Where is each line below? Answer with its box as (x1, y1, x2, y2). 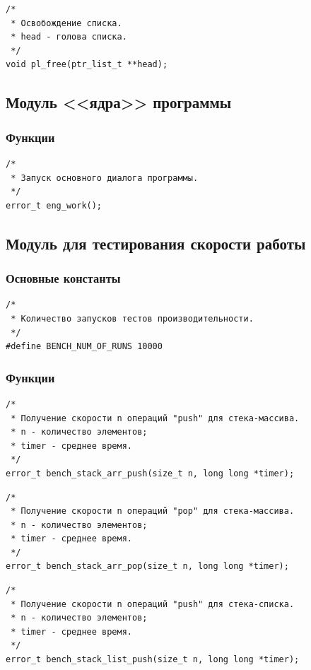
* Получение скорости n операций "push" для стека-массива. (11, 413, 300, 423)
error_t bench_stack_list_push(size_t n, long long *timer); (6, 654, 300, 665)
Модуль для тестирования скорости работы (6, 232, 306, 254)
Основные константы (6, 269, 121, 287)
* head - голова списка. (11, 32, 127, 42)
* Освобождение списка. (11, 18, 122, 28)
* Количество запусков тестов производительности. (11, 313, 254, 324)
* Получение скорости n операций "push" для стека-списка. (11, 599, 295, 609)
